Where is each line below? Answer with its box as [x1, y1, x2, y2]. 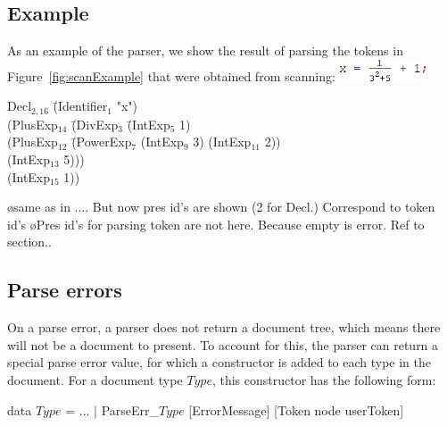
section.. [7, 232, 52, 251]
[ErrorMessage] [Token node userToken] [188, 400, 404, 419]
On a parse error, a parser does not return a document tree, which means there [7, 318, 441, 337]
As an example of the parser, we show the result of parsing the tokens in [7, 41, 403, 60]
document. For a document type [7, 370, 183, 388]
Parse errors [7, 276, 122, 304]
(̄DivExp [71, 114, 119, 133]
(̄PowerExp [71, 132, 132, 151]
